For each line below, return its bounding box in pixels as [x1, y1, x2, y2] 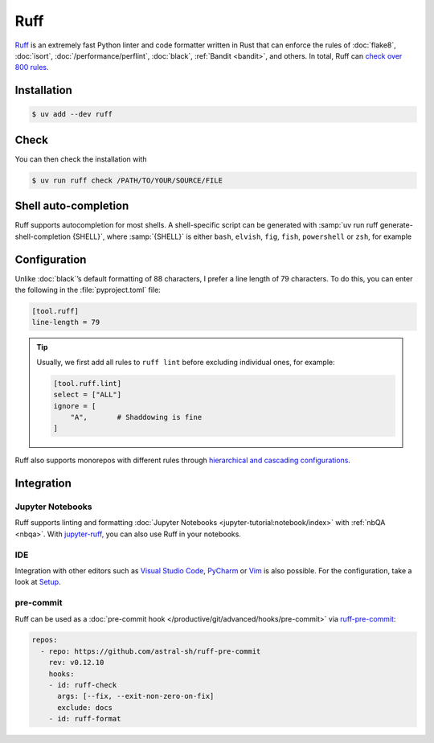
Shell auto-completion [14, 199, 129, 213]
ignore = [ [53, 401, 96, 410]
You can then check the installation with [14, 154, 147, 164]
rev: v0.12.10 [48, 658, 104, 667]
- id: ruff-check [48, 680, 117, 690]
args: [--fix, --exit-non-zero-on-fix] [57, 692, 215, 701]
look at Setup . [14, 577, 61, 587]
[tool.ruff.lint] [53, 379, 122, 388]
